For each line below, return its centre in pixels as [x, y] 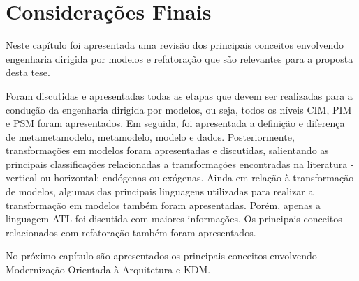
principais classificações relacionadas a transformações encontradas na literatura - [180, 164]
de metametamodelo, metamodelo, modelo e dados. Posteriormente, [150, 136]
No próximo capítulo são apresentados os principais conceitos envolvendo [161, 256]
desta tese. [28, 72]
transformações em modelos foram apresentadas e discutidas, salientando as [167, 150]
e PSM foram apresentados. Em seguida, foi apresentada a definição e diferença [175, 123]
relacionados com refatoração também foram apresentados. [131, 232]
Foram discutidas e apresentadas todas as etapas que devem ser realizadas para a [179, 95]
